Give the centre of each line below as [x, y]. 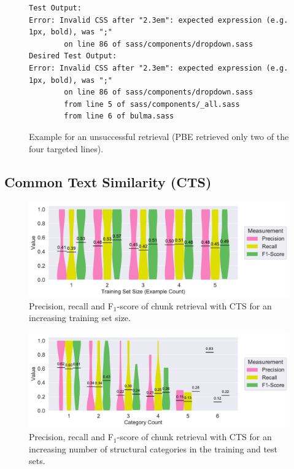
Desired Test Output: [73, 56]
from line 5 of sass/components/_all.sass [152, 104]
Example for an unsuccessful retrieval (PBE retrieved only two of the [159, 136]
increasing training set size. [80, 318]
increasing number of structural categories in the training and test [153, 448]
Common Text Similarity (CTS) [108, 181]
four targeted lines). [66, 148]
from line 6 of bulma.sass [119, 116]
